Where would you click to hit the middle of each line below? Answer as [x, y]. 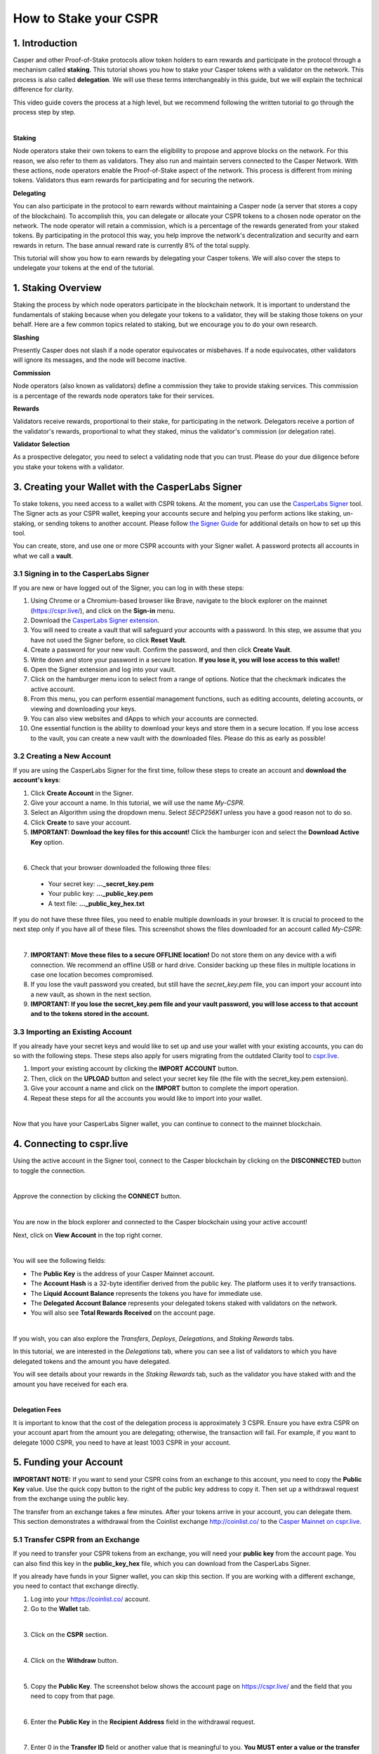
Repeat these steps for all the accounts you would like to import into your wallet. [146, 1098]
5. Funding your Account [68, 1462]
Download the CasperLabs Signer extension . [95, 620]
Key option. [47, 842]
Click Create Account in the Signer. [82, 793]
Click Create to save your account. [81, 822]
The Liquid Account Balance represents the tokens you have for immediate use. [147, 1293]
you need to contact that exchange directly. [76, 1586]
